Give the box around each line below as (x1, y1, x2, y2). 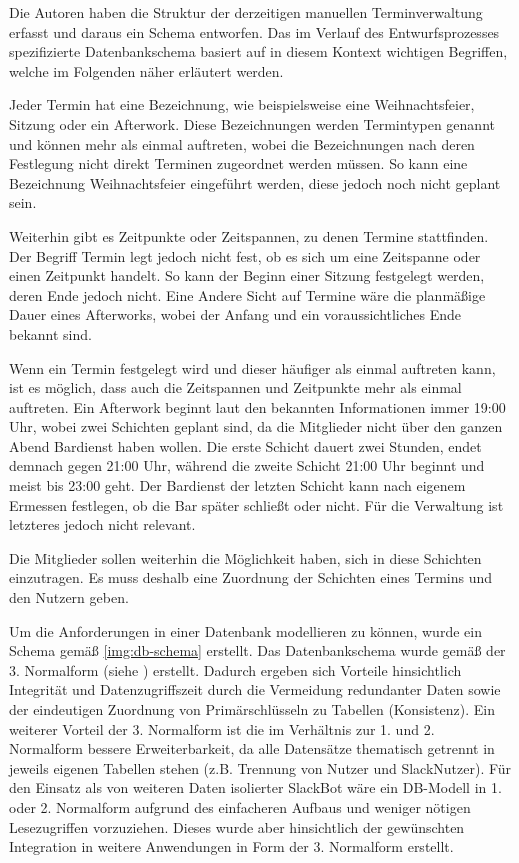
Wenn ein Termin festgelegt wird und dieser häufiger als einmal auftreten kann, (9, 357, 496, 378)
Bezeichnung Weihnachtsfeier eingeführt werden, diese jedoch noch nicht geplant (9, 172, 501, 193)
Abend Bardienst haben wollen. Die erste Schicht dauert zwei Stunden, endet (9, 435, 482, 456)
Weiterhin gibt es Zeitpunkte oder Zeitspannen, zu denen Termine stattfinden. (9, 225, 489, 246)
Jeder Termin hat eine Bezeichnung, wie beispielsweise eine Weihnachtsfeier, (9, 94, 475, 115)
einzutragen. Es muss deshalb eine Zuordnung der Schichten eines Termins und (9, 567, 493, 588)
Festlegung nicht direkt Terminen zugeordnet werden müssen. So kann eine (9, 153, 468, 174)
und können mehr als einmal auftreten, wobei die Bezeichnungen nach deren (9, 133, 475, 154)
